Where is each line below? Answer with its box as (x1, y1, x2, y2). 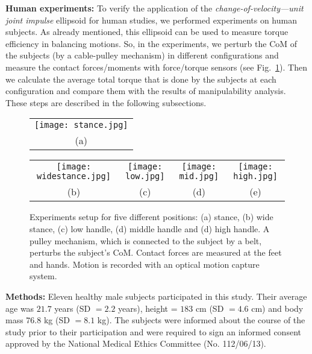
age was (5, 302, 34, 314)
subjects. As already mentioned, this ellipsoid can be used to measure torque (5, 25, 289, 38)
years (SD (54, 302, 91, 314)
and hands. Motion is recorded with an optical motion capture (30, 258, 260, 270)
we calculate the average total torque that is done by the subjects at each (5, 72, 276, 85)
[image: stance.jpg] (34, 120, 128, 130)
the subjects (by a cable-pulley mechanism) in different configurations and (5, 49, 279, 62)
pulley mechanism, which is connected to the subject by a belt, (30, 234, 262, 247)
